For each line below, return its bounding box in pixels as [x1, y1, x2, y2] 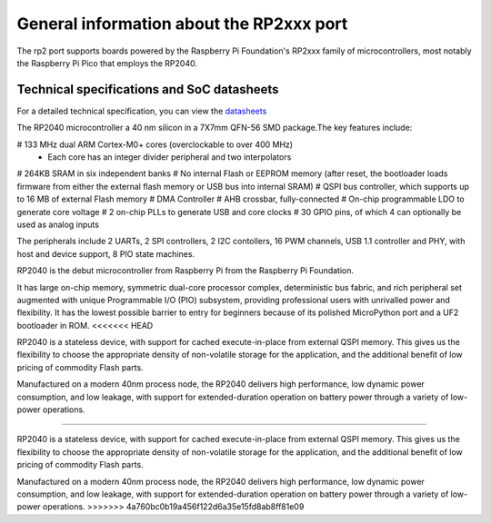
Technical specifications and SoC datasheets [16, 82, 279, 97]
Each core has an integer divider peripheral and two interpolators [47, 152, 292, 163]
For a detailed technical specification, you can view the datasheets [16, 105, 267, 116]
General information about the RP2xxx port [16, 14, 348, 34]
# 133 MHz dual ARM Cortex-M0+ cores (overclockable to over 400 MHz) [16, 139, 294, 150]
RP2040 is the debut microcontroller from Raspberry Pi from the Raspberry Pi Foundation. [16, 265, 355, 276]
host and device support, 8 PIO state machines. [16, 248, 195, 259]
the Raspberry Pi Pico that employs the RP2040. [16, 57, 197, 68]
